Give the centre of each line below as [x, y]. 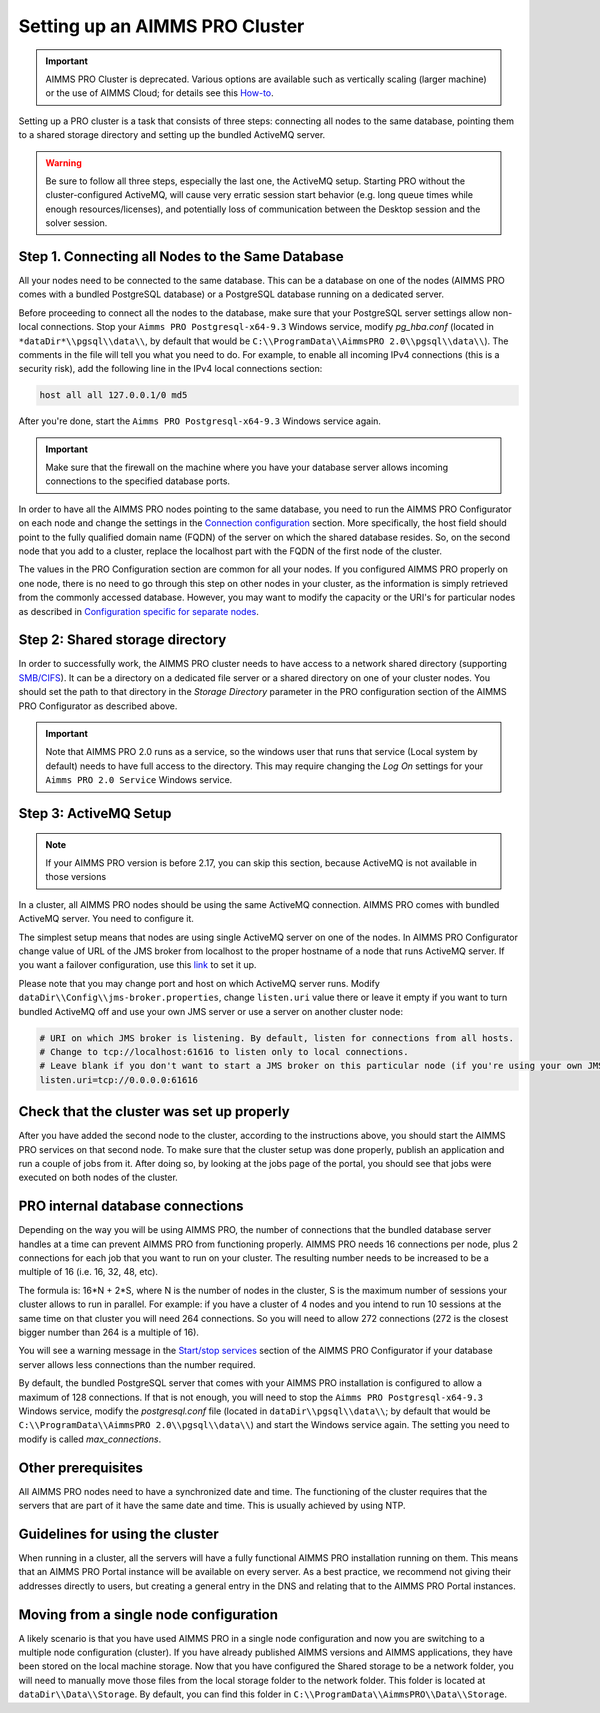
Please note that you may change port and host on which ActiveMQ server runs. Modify [199, 983]
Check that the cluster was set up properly [154, 1111]
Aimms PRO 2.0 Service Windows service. [139, 780]
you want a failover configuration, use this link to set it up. [137, 965]
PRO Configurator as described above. [98, 706]
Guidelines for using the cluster [118, 1533]
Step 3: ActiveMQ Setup [95, 813]
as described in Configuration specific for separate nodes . [139, 611]
